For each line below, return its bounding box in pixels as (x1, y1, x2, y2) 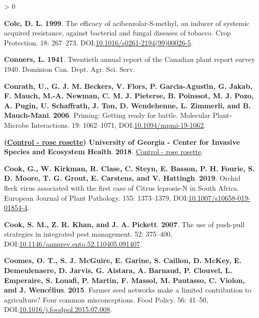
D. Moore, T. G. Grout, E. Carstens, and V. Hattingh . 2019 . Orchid (4, 173, 240, 183)
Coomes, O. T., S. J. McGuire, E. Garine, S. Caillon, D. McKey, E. (4, 255, 242, 266)
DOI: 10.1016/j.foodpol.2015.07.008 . (4, 304, 112, 315)
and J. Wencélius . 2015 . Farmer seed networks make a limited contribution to (4, 285, 251, 295)
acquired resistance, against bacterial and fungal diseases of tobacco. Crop (4, 27, 231, 38)
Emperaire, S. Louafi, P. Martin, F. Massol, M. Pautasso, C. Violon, (4, 275, 245, 285)
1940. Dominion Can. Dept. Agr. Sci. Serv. (4, 63, 135, 74)
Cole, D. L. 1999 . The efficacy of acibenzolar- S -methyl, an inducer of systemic (4, 17, 249, 28)
